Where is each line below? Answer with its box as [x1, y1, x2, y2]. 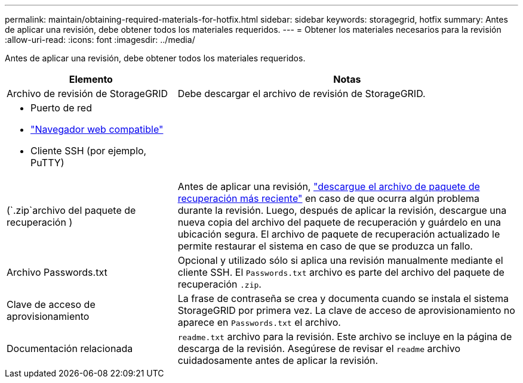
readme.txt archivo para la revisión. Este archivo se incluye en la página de [177, 331, 512, 342]
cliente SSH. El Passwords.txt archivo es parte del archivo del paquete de [177, 266, 504, 278]
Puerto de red [30, 102, 92, 114]
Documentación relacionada [7, 342, 133, 354]
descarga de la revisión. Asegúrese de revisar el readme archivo [177, 342, 460, 354]
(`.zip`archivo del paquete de [7, 204, 136, 216]
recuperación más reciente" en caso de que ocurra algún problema [177, 192, 480, 204]
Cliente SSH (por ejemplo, [30, 145, 147, 157]
